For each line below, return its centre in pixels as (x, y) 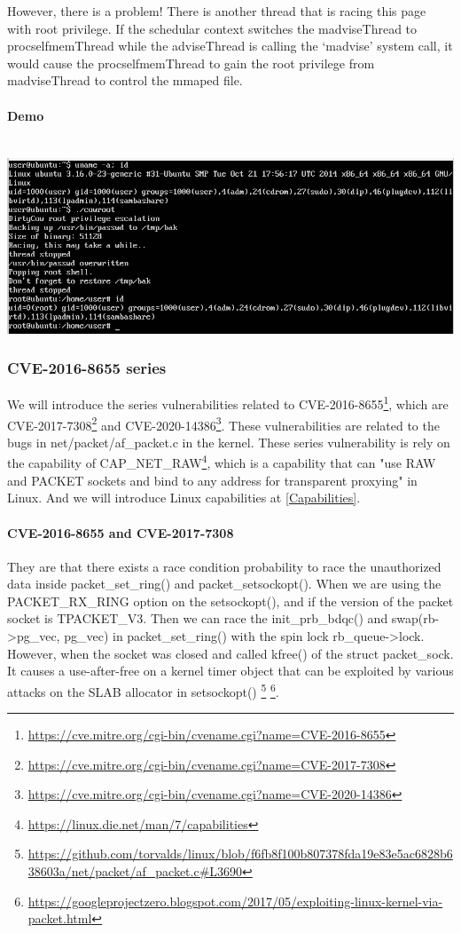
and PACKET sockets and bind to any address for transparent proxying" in (212, 480)
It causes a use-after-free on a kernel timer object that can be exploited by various (230, 671)
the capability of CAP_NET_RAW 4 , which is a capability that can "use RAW (222, 462)
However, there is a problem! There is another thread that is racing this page (217, 11)
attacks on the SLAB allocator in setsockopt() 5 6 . (143, 690)
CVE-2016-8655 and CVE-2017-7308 (121, 532)
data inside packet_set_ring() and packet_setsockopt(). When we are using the (224, 584)
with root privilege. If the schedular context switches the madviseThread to (212, 28)
